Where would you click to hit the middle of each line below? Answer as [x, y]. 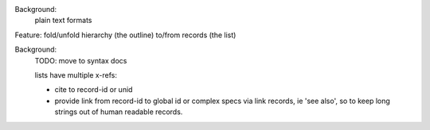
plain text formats [63, 21]
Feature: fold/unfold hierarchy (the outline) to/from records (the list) [125, 35]
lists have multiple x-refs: [76, 75]
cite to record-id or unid [94, 90]
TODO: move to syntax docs [81, 60]
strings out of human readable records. [119, 112]
